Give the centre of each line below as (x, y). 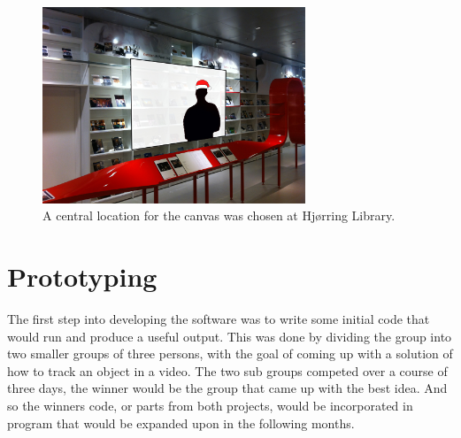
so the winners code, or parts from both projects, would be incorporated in (210, 405)
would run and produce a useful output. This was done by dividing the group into (230, 336)
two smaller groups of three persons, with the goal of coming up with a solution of (230, 353)
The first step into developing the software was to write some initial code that (219, 319)
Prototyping (82, 277)
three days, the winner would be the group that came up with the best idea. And (227, 388)
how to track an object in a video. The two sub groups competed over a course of (227, 370)
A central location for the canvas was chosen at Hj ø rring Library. (219, 215)
